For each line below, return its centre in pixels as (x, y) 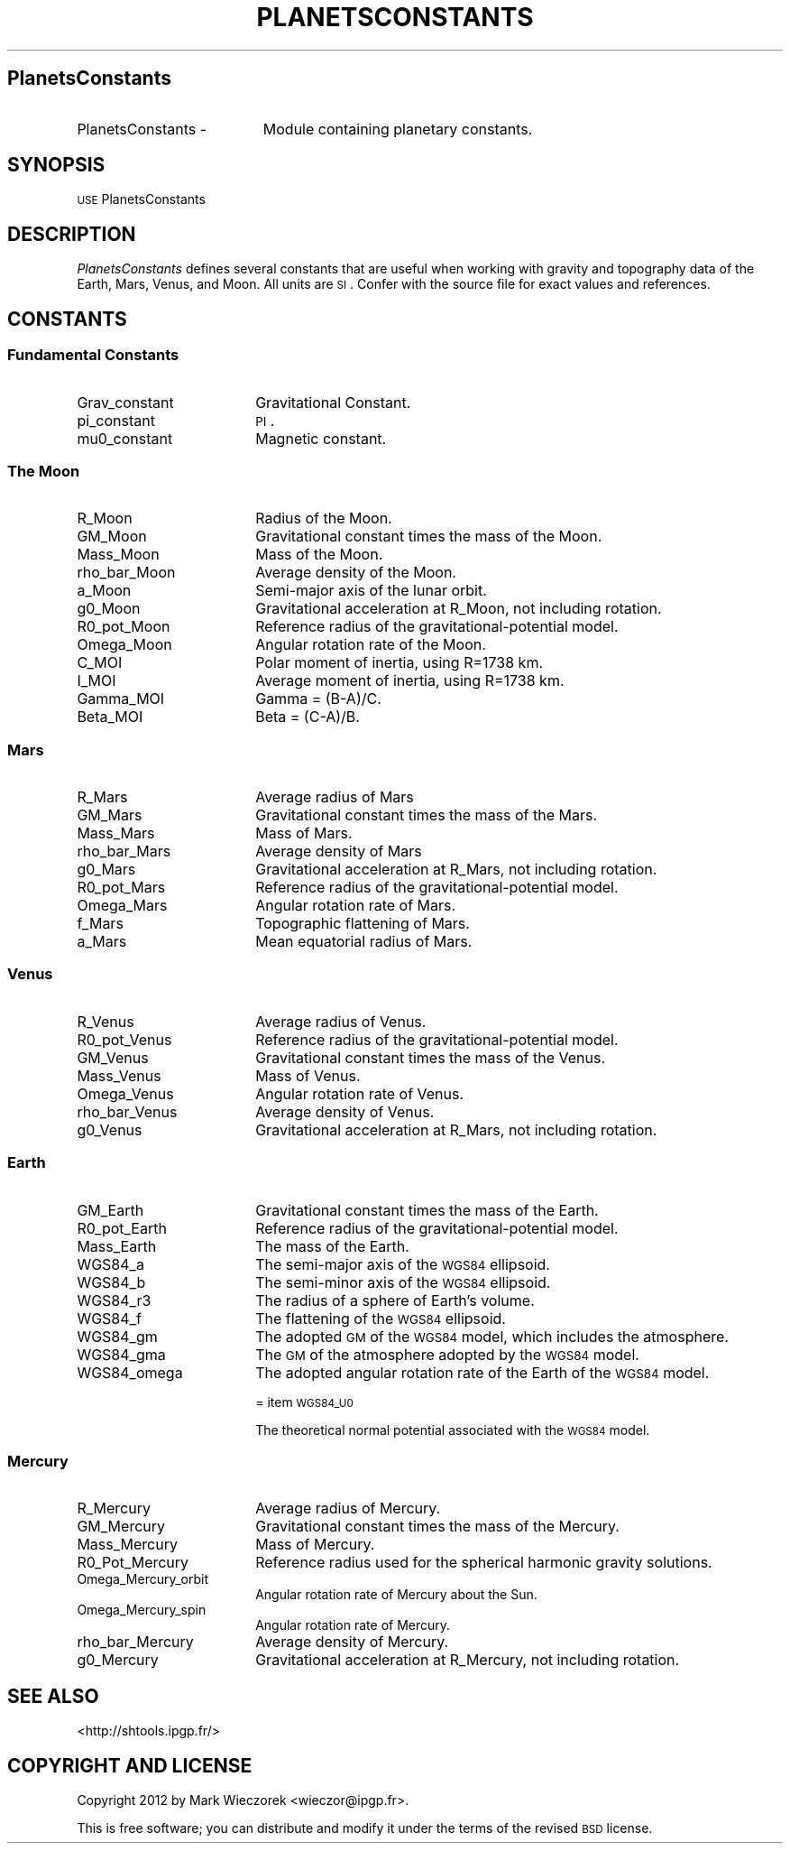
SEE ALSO (53, 1696)
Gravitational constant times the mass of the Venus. (431, 1057)
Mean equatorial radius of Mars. (364, 941)
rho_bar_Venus (127, 1111)
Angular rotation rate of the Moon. (371, 645)
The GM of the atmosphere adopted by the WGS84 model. (447, 1354)
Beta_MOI (110, 717)
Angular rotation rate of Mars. (356, 905)
